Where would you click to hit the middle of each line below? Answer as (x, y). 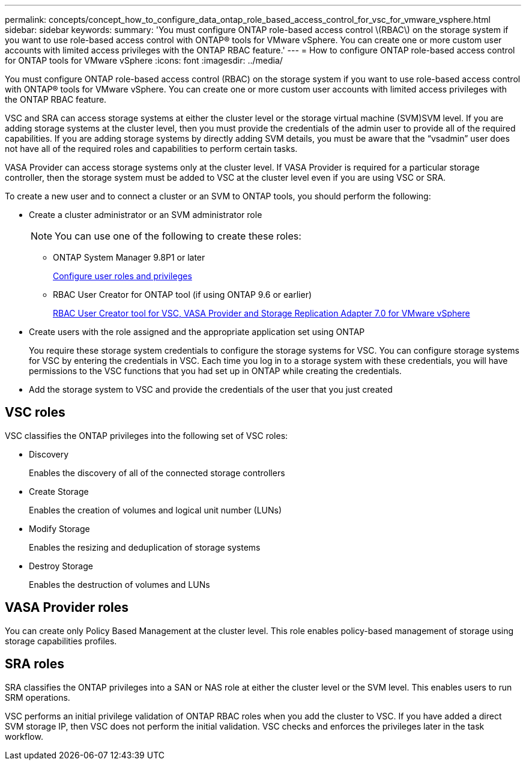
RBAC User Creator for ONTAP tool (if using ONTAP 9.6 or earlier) (183, 295)
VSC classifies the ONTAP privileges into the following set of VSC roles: (147, 435)
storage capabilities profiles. (61, 641)
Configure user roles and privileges (122, 276)
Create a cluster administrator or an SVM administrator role (146, 215)
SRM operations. (38, 697)
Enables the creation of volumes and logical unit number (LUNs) (156, 510)
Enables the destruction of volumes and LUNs (119, 584)
